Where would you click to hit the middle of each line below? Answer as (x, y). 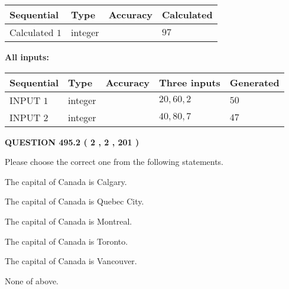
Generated (254, 82)
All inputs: (27, 57)
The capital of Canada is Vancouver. (71, 261)
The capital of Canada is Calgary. (66, 181)
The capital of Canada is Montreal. (69, 221)
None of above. (32, 280)
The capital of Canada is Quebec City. (74, 201)
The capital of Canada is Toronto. (66, 241)
